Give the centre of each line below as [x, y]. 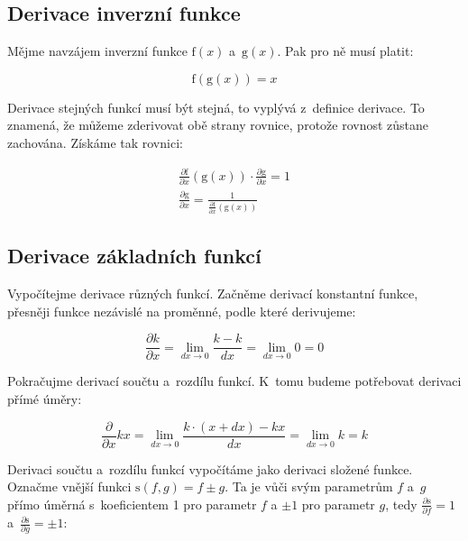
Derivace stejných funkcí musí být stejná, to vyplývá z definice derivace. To [216, 107]
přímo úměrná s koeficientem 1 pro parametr [132, 504]
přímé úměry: [45, 398]
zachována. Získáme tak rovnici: [95, 142]
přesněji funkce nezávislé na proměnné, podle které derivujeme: [182, 311]
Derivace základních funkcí [134, 256]
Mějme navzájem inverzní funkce [97, 51]
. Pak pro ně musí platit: [345, 51]
